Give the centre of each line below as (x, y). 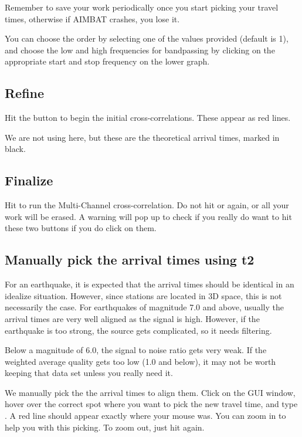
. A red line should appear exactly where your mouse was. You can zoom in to (145, 416)
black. (15, 149)
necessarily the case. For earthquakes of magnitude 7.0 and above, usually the (144, 307)
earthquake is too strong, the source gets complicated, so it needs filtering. (138, 330)
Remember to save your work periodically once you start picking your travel (142, 7)
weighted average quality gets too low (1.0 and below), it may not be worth (140, 361)
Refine (25, 93)
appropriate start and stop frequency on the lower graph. (107, 61)
